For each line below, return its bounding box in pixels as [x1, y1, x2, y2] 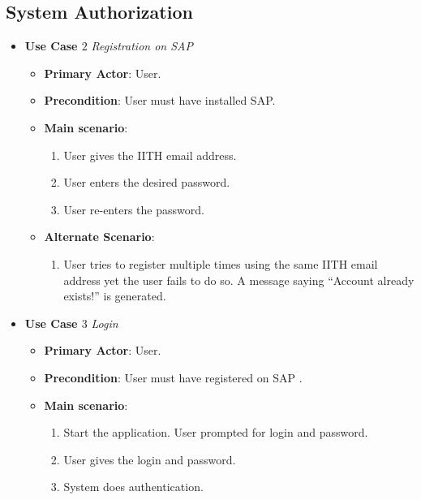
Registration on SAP [91, 37, 193, 54]
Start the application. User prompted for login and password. [63, 424, 368, 441]
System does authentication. [63, 478, 204, 495]
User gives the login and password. [63, 450, 236, 468]
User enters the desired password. [63, 174, 230, 191]
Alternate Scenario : [44, 228, 155, 245]
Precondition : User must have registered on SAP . [44, 369, 303, 386]
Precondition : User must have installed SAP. [44, 92, 276, 109]
